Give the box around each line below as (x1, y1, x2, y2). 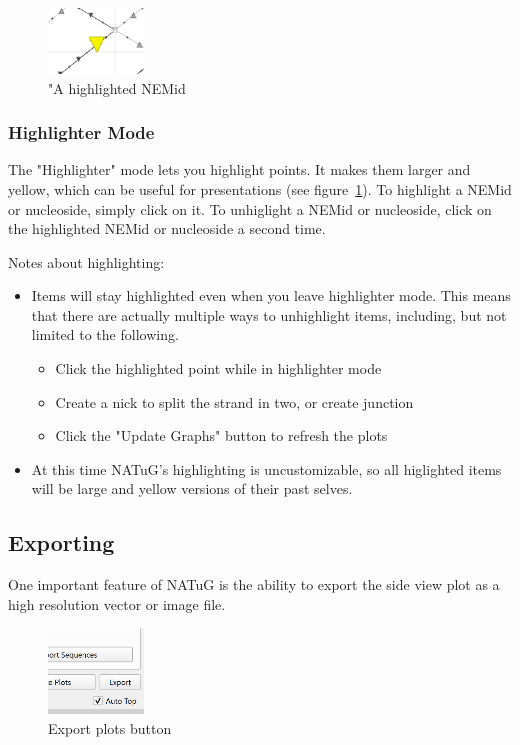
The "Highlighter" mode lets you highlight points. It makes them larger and (8, 159, 471, 180)
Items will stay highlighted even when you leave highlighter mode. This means (31, 285, 511, 306)
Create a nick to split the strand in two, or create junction (55, 391, 414, 412)
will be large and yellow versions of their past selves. (31, 478, 353, 499)
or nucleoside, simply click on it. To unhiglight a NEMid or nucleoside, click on (8, 198, 492, 219)
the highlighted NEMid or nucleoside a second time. (8, 218, 326, 239)
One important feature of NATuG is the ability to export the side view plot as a (8, 574, 500, 595)
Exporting (8, 527, 115, 558)
